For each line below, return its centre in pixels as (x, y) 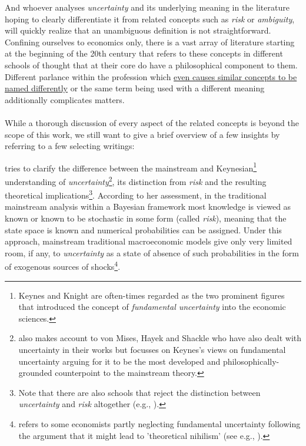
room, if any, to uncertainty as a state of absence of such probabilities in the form (152, 252)
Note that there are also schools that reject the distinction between (139, 392)
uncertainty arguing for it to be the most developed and (119, 361)
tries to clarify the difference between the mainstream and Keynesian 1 (131, 167)
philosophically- (251, 361)
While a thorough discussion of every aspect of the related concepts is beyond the (152, 122)
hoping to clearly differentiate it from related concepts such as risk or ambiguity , (150, 19)
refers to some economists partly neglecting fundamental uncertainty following (159, 424)
